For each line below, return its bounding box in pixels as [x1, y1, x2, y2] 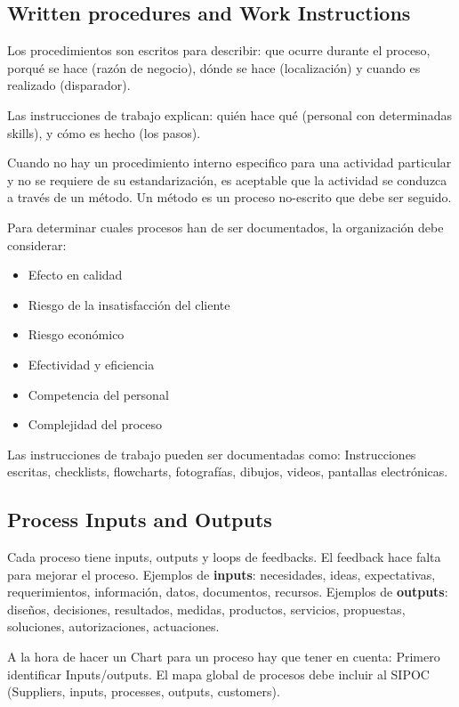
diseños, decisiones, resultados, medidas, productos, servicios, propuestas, [7, 599, 406, 618]
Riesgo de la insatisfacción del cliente [28, 295, 230, 313]
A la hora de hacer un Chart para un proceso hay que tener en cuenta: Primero [7, 647, 440, 666]
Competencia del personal [28, 385, 169, 403]
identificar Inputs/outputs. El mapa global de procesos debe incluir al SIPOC [7, 664, 430, 683]
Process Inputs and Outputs [7, 506, 272, 533]
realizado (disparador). [7, 76, 131, 94]
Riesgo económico [28, 325, 125, 344]
